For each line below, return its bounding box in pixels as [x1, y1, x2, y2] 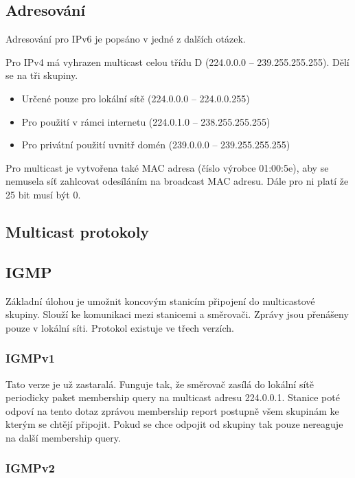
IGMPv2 [5, 459, 55, 477]
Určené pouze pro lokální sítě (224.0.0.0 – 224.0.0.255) [21, 91, 250, 105]
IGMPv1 [5, 350, 55, 367]
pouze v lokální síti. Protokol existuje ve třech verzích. [5, 320, 234, 334]
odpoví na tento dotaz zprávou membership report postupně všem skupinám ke [5, 403, 339, 418]
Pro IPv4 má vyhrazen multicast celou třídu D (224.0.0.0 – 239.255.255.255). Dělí [5, 54, 350, 69]
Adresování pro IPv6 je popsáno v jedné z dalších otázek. [5, 32, 246, 46]
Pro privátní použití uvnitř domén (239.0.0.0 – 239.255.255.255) [21, 137, 290, 152]
